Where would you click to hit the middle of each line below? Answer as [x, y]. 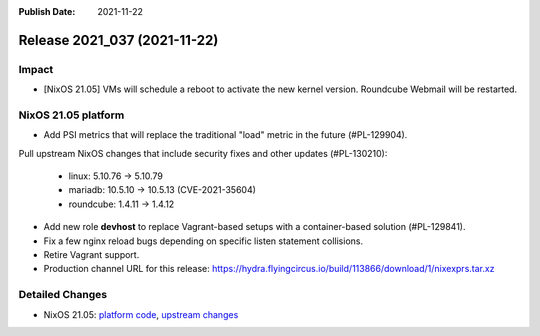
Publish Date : [47, 11]
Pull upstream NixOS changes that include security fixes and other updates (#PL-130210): [203, 153]
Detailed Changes [63, 295]
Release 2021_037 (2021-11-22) [118, 40]
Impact [36, 69]
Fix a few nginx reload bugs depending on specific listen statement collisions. [203, 241]
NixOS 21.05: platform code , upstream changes [141, 314]
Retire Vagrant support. [91, 255]
